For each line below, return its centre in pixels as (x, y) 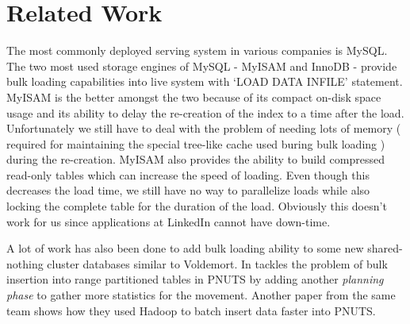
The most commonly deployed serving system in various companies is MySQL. (197, 50)
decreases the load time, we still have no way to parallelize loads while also (188, 190)
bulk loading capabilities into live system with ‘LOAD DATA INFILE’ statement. (205, 81)
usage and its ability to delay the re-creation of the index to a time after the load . (205, 112)
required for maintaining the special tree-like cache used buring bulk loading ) (196, 143)
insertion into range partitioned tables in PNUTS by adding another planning (195, 279)
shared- (385, 248)
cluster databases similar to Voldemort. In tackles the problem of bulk (217, 263)
